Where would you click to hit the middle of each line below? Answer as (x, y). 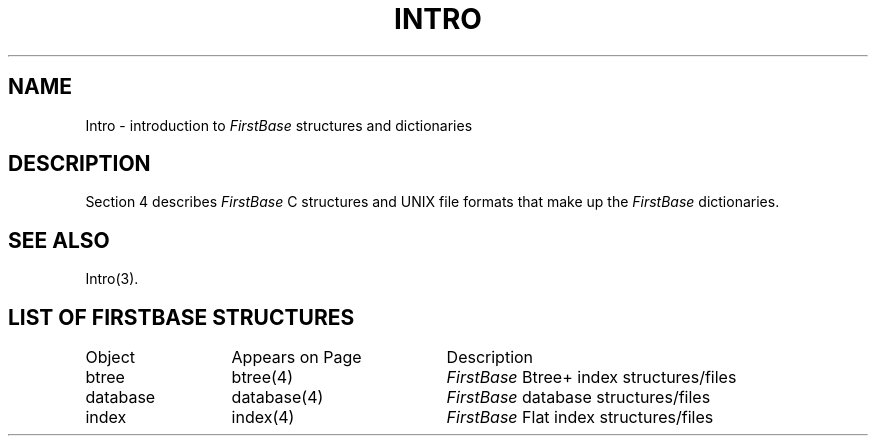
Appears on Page (296, 357)
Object (110, 357)
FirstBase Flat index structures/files (580, 417)
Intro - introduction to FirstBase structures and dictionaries (279, 125)
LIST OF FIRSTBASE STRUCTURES (181, 317)
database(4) (277, 397)
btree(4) (262, 377)
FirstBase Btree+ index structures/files (591, 377)
